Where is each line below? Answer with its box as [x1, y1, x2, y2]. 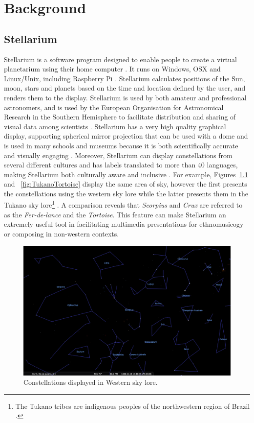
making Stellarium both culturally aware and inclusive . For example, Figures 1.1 [4, 169, 248, 179]
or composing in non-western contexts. [4, 228, 119, 238]
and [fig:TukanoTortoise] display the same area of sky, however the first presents [4, 179, 247, 189]
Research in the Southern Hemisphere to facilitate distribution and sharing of [4, 112, 236, 122]
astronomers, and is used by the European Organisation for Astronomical [4, 102, 224, 112]
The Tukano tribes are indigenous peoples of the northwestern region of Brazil [15, 400, 250, 411]
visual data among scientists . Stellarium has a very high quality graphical [4, 121, 226, 131]
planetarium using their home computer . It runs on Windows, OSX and [4, 64, 221, 74]
